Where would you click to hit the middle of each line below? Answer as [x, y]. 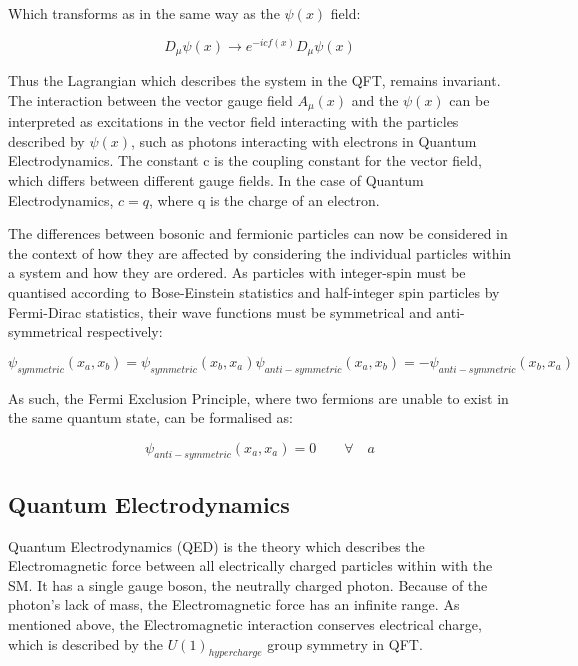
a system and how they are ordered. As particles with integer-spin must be [237, 272]
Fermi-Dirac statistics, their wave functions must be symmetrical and [220, 311]
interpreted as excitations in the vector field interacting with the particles [233, 121]
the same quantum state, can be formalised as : [150, 417]
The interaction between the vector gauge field [150, 99]
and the [375, 99]
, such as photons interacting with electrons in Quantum [304, 140]
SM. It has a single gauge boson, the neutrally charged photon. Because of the [248, 584]
